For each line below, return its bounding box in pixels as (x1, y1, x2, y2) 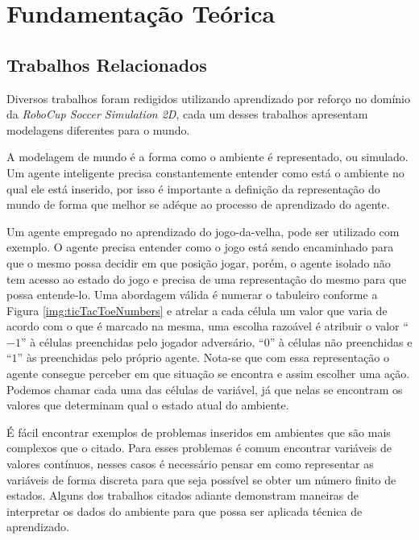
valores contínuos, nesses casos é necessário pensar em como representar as (6, 455, 374, 472)
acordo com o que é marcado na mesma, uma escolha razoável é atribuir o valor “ (6, 318, 409, 334)
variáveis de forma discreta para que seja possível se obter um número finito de (6, 471, 396, 488)
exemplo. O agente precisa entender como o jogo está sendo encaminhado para (6, 239, 394, 255)
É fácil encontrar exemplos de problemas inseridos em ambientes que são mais (6, 423, 391, 440)
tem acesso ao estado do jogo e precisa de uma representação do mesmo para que (6, 270, 407, 287)
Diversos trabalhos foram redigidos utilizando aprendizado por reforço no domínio (6, 89, 410, 106)
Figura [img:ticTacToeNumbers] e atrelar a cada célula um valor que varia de (6, 301, 388, 318)
